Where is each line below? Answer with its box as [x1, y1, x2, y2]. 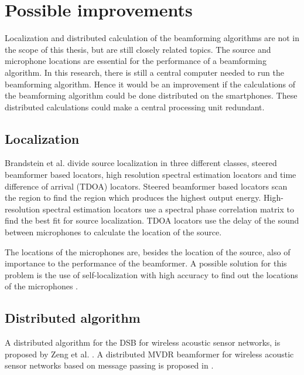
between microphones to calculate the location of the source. [5, 226, 222, 238]
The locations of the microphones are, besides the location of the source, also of [5, 245, 291, 258]
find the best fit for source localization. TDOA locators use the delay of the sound [5, 214, 299, 227]
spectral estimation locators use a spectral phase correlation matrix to [42, 202, 294, 215]
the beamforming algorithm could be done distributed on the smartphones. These [5, 89, 298, 102]
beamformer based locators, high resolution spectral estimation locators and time [5, 168, 296, 181]
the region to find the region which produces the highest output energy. [5, 191, 261, 204]
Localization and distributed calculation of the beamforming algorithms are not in [5, 32, 300, 44]
